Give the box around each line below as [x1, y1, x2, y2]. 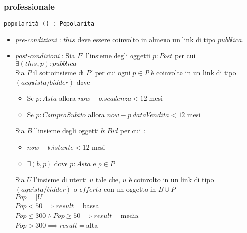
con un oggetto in [103, 184, 156, 194]
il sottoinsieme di [33, 67, 84, 78]
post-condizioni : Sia [15, 50, 75, 61]
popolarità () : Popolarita [4, 20, 95, 28]
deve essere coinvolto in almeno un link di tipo [77, 34, 216, 44]
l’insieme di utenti [33, 174, 87, 185]
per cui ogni [95, 67, 131, 78]
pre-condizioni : [15, 34, 61, 44]
